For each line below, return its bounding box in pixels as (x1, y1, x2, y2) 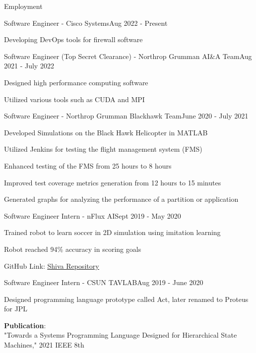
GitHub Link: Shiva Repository (4, 260, 99, 271)
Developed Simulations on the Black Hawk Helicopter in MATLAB (4, 127, 208, 137)
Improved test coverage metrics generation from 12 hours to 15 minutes (4, 177, 221, 187)
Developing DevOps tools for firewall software (4, 34, 143, 45)
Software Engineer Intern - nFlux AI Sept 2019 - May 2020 (4, 210, 181, 221)
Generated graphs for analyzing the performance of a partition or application (4, 194, 239, 204)
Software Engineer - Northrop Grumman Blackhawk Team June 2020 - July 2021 (4, 111, 249, 121)
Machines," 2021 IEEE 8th (4, 340, 84, 350)
